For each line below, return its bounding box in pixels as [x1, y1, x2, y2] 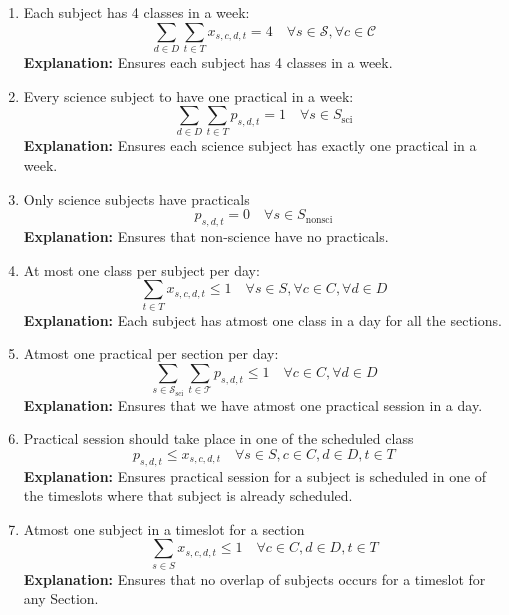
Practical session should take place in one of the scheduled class [23, 428, 414, 449]
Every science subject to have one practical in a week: [23, 85, 354, 106]
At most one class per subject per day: [23, 259, 260, 280]
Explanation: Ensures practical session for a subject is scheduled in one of [23, 465, 487, 486]
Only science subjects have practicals [23, 188, 250, 209]
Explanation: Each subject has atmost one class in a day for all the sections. [23, 309, 502, 330]
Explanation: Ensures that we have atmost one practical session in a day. [23, 394, 483, 415]
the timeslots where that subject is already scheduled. [23, 485, 353, 506]
